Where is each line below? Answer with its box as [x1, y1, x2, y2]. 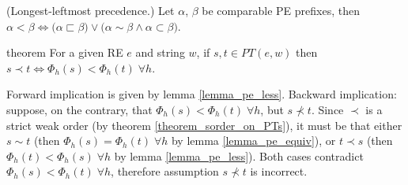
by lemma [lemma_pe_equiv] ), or [171, 132, 336, 149]
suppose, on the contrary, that [6, 101, 153, 117]
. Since [311, 101, 344, 117]
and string [135, 44, 185, 61]
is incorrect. [250, 163, 308, 179]
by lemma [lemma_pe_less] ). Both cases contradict [114, 147, 364, 164]
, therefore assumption [111, 163, 219, 179]
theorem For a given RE [6, 44, 123, 61]
